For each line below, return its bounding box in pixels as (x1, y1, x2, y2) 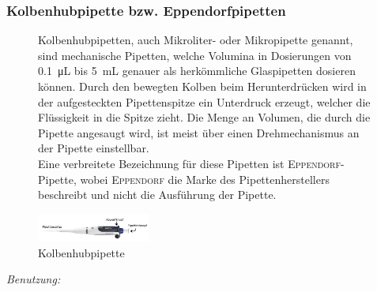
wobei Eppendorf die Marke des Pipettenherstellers (80, 170, 330, 187)
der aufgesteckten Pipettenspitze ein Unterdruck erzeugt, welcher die (38, 93, 371, 110)
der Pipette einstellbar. (38, 140, 149, 156)
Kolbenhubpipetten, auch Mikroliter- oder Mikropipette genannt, (38, 32, 353, 48)
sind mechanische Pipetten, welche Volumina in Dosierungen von (38, 47, 352, 63)
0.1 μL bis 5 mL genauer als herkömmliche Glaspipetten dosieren (38, 62, 356, 79)
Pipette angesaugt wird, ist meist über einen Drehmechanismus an (38, 124, 360, 140)
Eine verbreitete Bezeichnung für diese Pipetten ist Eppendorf (38, 155, 341, 171)
